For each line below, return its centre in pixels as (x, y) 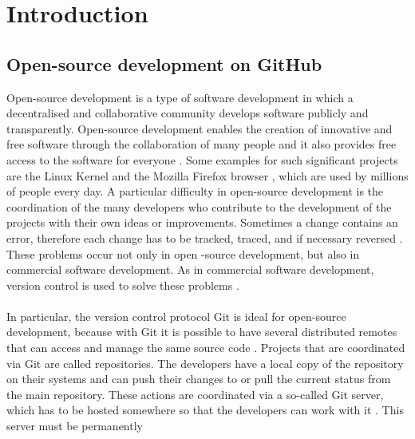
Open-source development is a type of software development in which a (180, 97)
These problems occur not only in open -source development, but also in (183, 253)
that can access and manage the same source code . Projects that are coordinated (206, 348)
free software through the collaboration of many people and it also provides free (202, 144)
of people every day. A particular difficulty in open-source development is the (195, 191)
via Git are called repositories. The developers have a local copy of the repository (205, 363)
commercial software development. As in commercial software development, (190, 269)
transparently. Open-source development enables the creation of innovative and (200, 128)
